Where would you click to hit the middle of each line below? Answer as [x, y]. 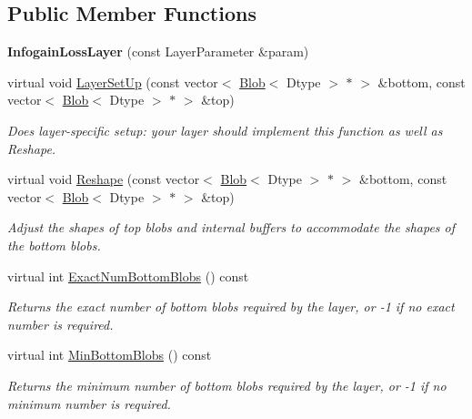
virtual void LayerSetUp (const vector [113, 82]
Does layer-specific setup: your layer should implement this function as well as [225, 130]
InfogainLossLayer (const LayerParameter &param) [158, 51]
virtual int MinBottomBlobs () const [110, 355]
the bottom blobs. [54, 245]
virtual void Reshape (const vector [104, 179]
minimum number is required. [89, 403]
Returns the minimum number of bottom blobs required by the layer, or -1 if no [227, 385]
